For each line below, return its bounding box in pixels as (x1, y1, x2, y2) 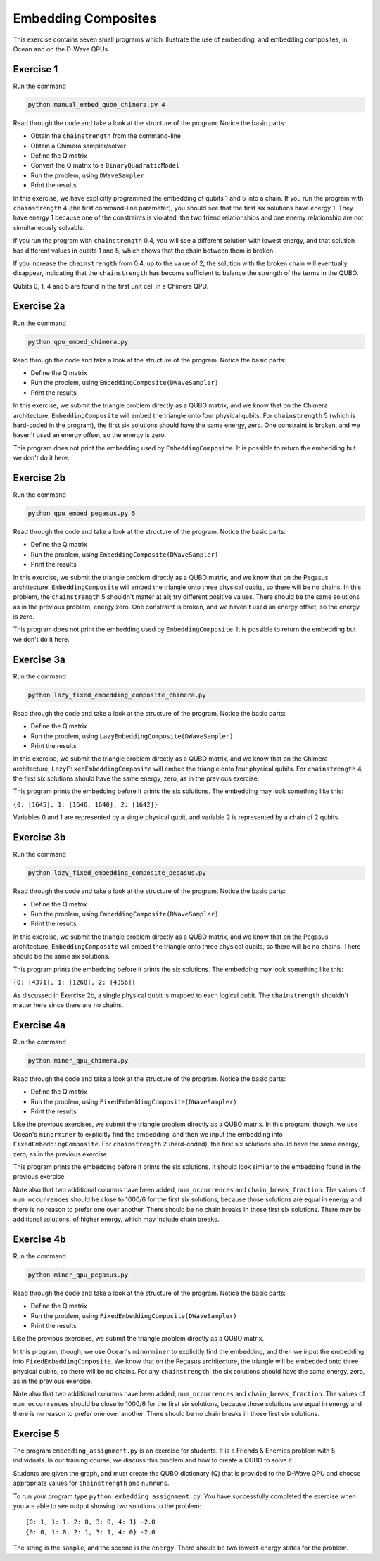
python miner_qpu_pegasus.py (27, 1270, 129, 1279)
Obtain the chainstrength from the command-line (30, 132, 181, 140)
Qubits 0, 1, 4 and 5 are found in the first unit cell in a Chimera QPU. (13, 282, 209, 290)
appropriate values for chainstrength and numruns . (13, 1479, 170, 1488)
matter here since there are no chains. (13, 1001, 124, 1009)
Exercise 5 (13, 1427, 60, 1439)
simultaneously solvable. (13, 223, 85, 232)
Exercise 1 (13, 63, 58, 75)
